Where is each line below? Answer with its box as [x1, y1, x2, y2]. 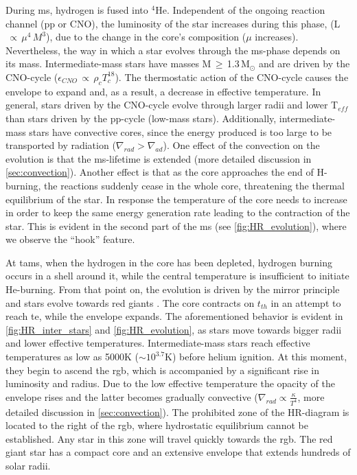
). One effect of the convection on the [163, 138, 320, 152]
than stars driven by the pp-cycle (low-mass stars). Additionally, [5, 111, 277, 125]
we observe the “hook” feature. [5, 232, 135, 246]
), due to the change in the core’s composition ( [46, 30, 246, 44]
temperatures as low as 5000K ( [5, 349, 139, 364]
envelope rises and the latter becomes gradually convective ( [5, 389, 258, 404]
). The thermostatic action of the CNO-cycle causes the [115, 69, 349, 84]
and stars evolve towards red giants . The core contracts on [5, 295, 255, 310]
